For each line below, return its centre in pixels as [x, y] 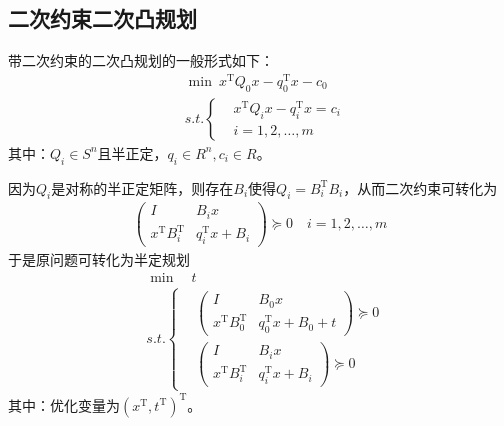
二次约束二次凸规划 [102, 18]
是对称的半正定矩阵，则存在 [142, 187]
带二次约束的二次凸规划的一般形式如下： [141, 60]
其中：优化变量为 [64, 404]
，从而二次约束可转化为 [420, 187]
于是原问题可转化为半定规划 [99, 259]
